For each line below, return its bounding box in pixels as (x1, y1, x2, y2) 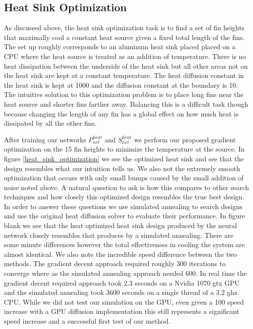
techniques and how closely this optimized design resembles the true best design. (4, 192, 244, 202)
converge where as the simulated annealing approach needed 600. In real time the (4, 268, 247, 278)
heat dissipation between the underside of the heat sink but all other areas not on (4, 60, 248, 71)
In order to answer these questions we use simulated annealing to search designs (4, 201, 243, 211)
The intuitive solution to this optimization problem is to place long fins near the (4, 89, 244, 99)
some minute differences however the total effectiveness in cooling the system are (4, 239, 245, 250)
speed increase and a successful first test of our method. (4, 316, 171, 326)
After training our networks (4, 134, 86, 144)
